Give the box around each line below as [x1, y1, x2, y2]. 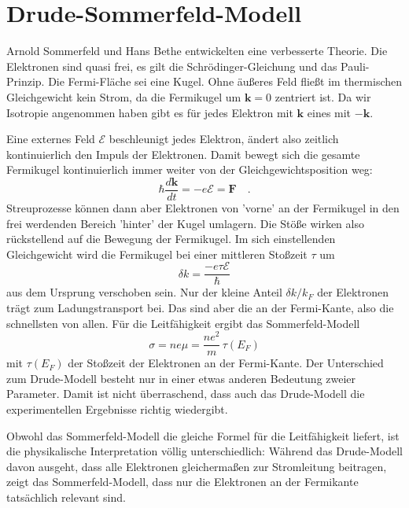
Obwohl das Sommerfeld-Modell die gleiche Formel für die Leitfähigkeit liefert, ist [6, 427, 400, 444]
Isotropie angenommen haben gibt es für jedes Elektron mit [6, 104, 293, 120]
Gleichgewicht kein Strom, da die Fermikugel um [6, 88, 241, 105]
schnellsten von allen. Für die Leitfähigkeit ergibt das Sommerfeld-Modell [6, 315, 360, 331]
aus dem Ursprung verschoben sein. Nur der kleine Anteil [6, 284, 282, 300]
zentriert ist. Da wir [275, 88, 371, 105]
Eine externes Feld [6, 131, 95, 147]
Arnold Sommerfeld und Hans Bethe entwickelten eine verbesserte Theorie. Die [6, 42, 388, 59]
